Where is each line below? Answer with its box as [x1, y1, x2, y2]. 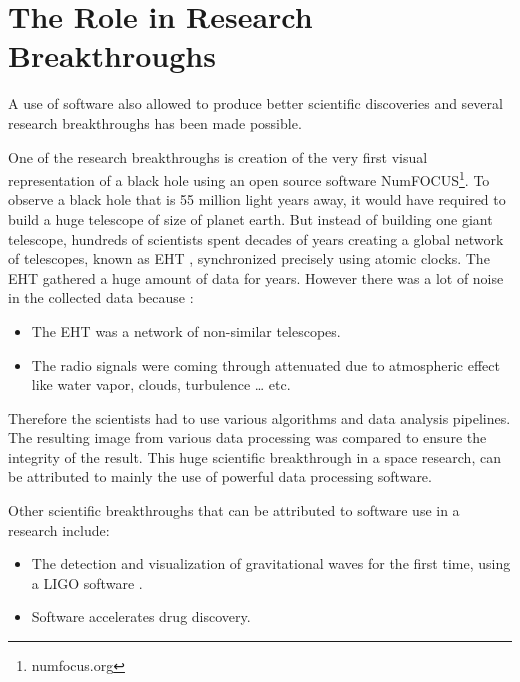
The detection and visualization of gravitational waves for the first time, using [31, 553, 511, 574]
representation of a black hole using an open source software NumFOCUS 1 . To [8, 167, 490, 190]
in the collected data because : [8, 287, 194, 308]
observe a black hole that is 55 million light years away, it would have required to [8, 189, 506, 210]
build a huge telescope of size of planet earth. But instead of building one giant [8, 208, 493, 229]
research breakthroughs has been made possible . [8, 112, 302, 133]
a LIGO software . [31, 572, 143, 593]
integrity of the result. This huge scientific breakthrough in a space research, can [8, 446, 501, 467]
